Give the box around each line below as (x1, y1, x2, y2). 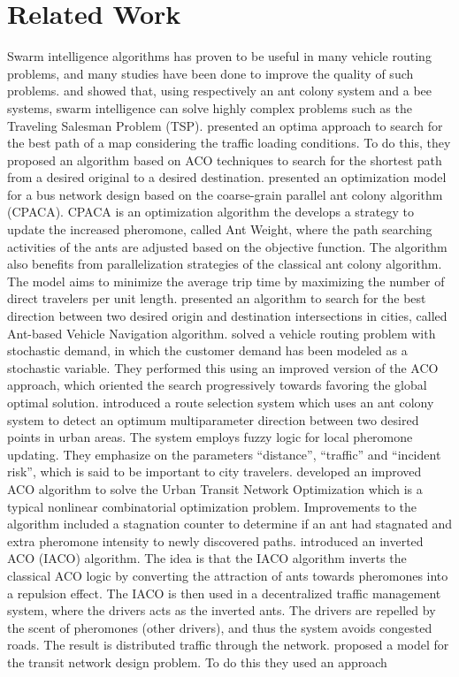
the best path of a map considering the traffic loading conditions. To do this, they (7, 133, 451, 152)
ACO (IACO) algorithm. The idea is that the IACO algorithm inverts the (7, 549, 407, 567)
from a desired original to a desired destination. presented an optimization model (7, 168, 447, 186)
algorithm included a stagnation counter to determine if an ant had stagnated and (7, 514, 453, 533)
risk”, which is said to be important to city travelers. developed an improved (7, 462, 422, 481)
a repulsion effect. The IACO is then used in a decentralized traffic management (7, 583, 441, 602)
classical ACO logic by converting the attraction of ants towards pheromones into (7, 566, 448, 584)
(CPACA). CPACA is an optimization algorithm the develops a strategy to (7, 202, 414, 221)
